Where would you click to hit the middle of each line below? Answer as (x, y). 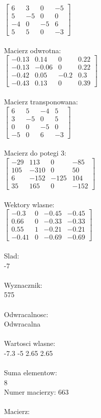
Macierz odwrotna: (33, 50)
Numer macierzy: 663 (36, 392)
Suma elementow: (31, 373)
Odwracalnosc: (26, 314)
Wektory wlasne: (29, 204)
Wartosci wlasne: (30, 343)
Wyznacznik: (23, 285)
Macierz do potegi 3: (35, 153)
